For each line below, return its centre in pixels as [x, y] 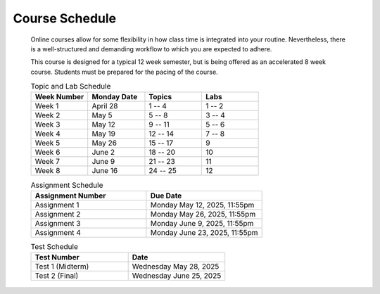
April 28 [105, 106]
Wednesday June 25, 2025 [177, 276]
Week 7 [47, 162]
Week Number [59, 97]
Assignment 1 [57, 205]
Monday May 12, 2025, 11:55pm [202, 205]
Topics [160, 97]
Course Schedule [64, 18]
